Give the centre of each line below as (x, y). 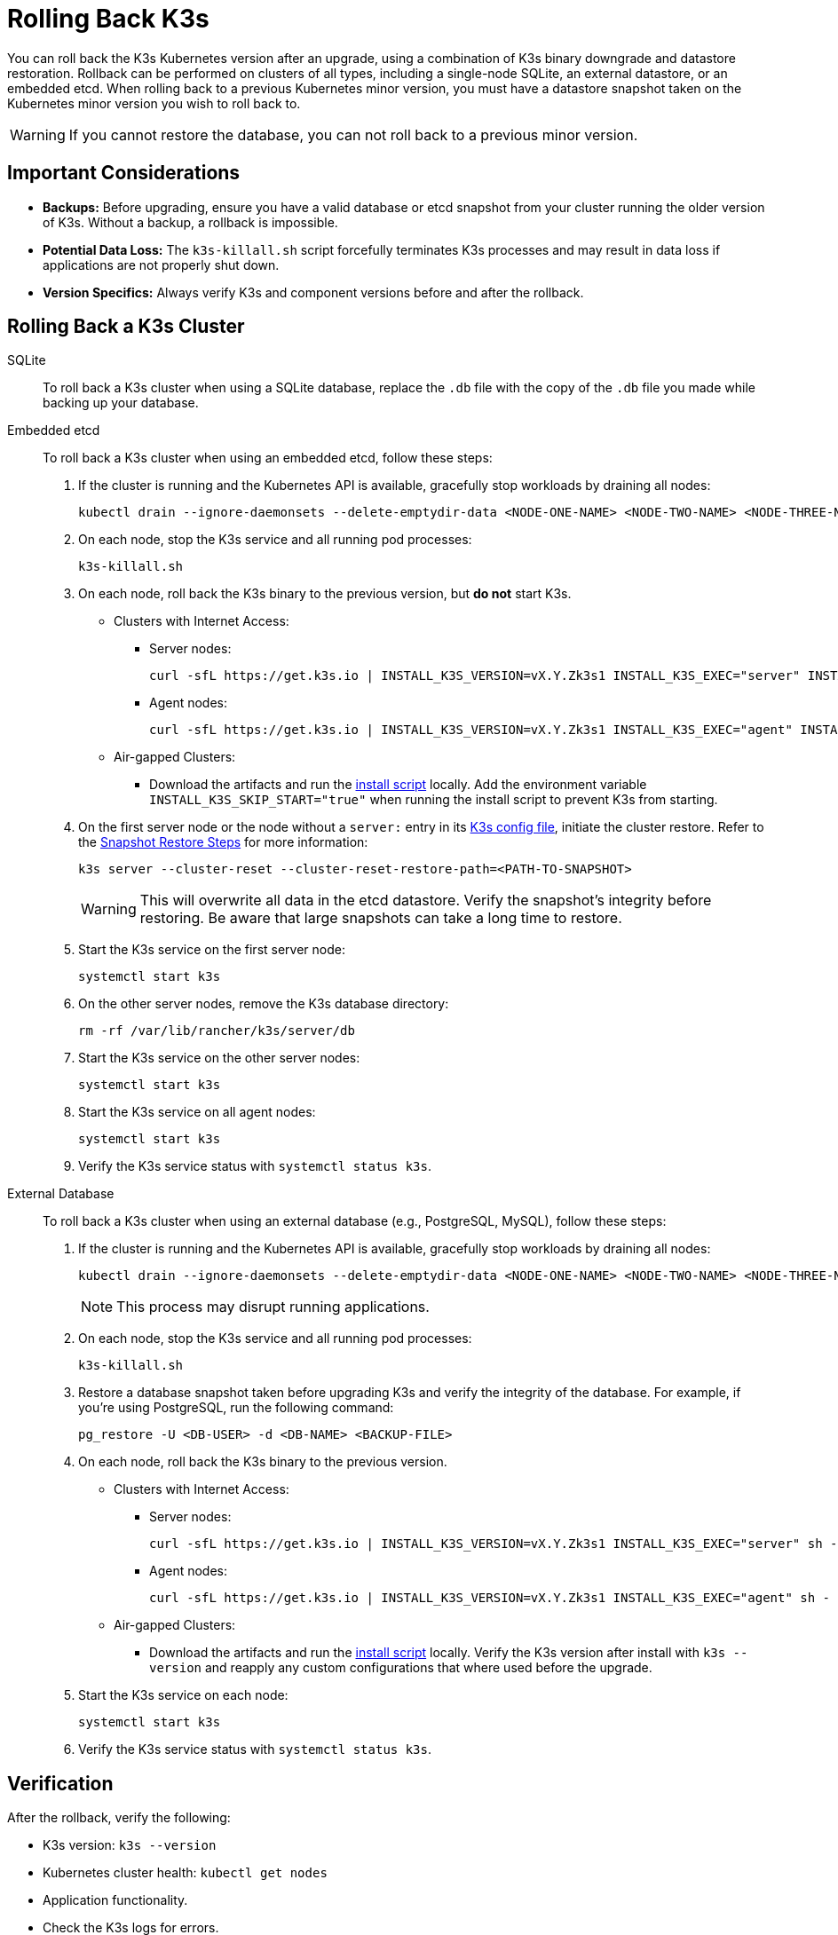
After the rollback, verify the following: (119, 1818)
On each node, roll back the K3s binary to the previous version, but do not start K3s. (325, 594)
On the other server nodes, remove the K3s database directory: (264, 1004)
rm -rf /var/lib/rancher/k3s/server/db (217, 1031)
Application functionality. (115, 1900)
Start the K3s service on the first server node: (212, 950)
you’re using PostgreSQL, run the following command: (236, 1408)
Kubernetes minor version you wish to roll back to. (154, 103)
